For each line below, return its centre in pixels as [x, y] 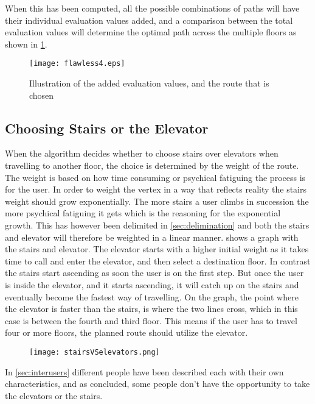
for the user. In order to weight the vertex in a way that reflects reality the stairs [156, 189]
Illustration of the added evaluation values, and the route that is [149, 83]
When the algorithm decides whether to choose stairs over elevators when [142, 153]
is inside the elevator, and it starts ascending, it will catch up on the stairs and [152, 284]
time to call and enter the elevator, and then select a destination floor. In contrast [158, 260]
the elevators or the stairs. [54, 395]
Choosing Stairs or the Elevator [107, 128]
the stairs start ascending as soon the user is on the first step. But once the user [154, 273]
